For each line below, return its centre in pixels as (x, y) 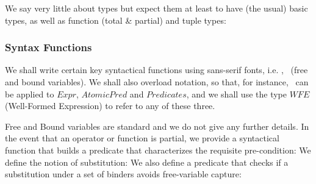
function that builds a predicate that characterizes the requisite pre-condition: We (158, 150)
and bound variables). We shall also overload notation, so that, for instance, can (157, 82)
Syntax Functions (48, 47)
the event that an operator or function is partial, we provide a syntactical (142, 138)
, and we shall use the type (236, 94)
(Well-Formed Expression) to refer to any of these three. (110, 106)
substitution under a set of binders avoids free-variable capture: (123, 174)
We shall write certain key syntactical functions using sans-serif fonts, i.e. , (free (156, 70)
